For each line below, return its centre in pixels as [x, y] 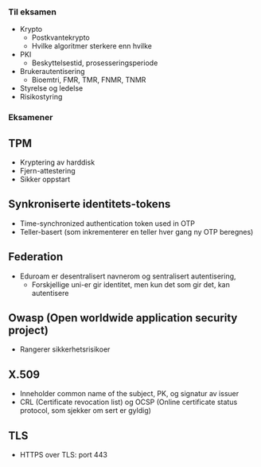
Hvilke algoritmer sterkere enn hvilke [92, 46]
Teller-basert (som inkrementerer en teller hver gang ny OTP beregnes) [136, 232]
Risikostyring [41, 97]
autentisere [50, 293]
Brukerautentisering [52, 72]
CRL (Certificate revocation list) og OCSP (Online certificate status [129, 402]
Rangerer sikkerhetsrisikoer [65, 349]
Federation [36, 257]
